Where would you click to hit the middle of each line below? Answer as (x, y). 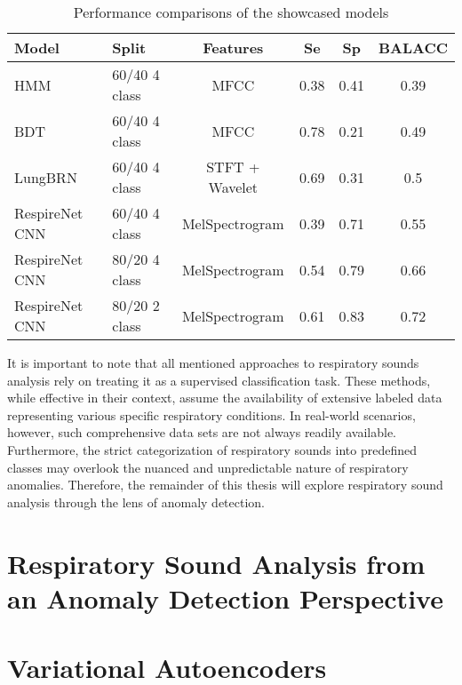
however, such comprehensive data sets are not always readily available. (202, 432)
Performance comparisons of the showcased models (231, 12)
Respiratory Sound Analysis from (216, 563)
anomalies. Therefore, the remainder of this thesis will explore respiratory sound (225, 485)
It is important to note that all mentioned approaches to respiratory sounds (213, 362)
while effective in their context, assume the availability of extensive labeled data (225, 398)
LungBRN (46, 177)
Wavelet (233, 187)
